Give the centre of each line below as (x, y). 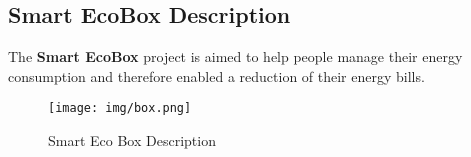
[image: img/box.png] (120, 108)
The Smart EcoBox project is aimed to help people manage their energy (235, 56)
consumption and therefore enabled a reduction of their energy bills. (216, 75)
